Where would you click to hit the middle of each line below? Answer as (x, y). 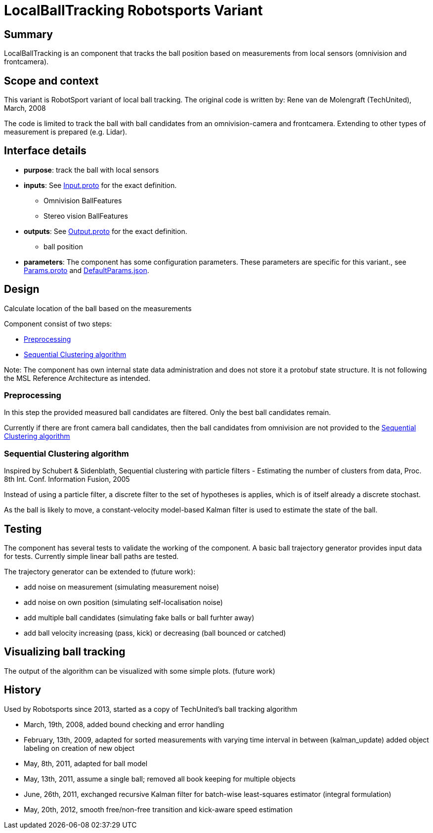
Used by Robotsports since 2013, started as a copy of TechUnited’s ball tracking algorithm (151, 709)
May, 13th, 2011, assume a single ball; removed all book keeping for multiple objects (160, 779)
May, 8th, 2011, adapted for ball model (86, 763)
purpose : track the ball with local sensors (91, 170)
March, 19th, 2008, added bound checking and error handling (124, 724)
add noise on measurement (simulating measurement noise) (122, 587)
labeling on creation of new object (79, 748)
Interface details (45, 151)
